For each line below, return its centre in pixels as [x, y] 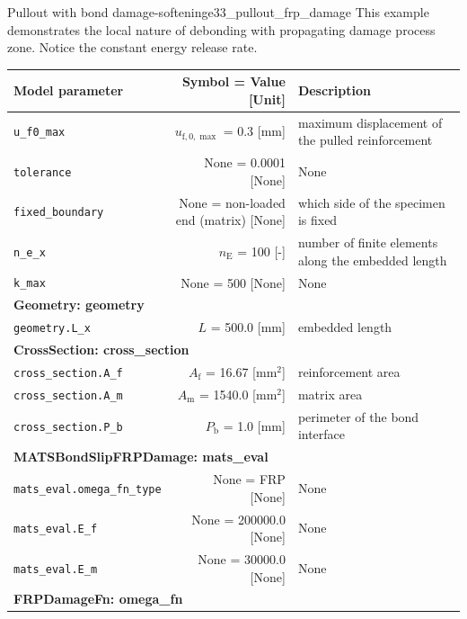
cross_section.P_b [68, 427]
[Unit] [267, 99]
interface [322, 434]
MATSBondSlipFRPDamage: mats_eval [141, 457]
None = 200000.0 [238, 519]
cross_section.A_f [68, 373]
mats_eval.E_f [56, 529]
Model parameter [69, 90]
